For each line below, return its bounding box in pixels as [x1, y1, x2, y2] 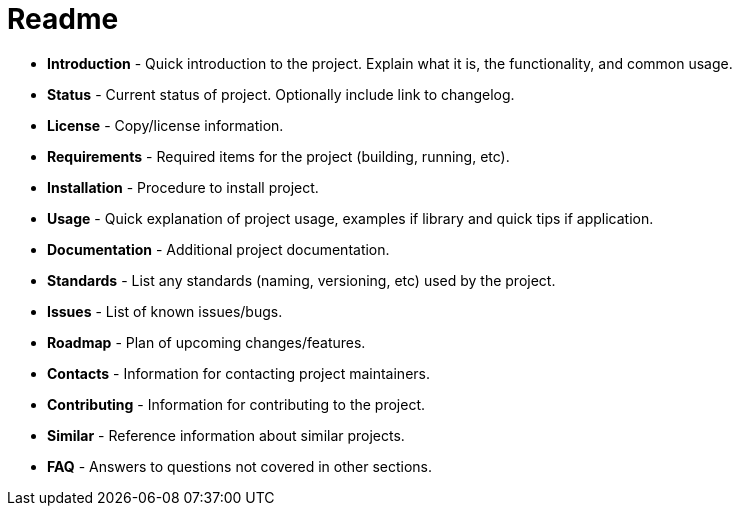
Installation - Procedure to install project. [47, 178, 319, 196]
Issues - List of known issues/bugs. [47, 302, 283, 320]
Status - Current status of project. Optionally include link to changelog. [47, 85, 515, 103]
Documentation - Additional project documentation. [47, 240, 390, 258]
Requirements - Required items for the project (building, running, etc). [47, 147, 510, 165]
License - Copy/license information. [47, 116, 284, 134]
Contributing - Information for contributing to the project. [47, 395, 426, 413]
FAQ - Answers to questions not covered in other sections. [47, 457, 433, 475]
